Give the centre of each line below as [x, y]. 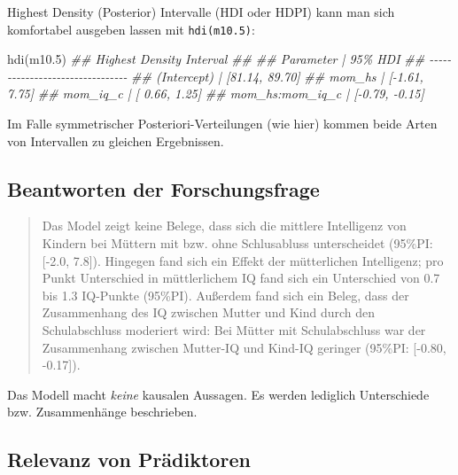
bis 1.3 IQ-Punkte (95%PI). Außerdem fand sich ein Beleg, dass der [225, 295]
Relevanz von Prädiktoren [129, 459]
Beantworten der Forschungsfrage [163, 188]
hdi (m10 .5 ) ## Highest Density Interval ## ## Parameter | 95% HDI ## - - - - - [229, 59]
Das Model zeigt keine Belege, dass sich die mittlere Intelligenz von [224, 226]
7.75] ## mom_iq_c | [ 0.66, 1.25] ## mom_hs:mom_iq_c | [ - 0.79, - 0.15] [216, 93]
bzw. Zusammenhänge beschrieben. [102, 412]
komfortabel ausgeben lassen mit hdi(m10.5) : [131, 29]
